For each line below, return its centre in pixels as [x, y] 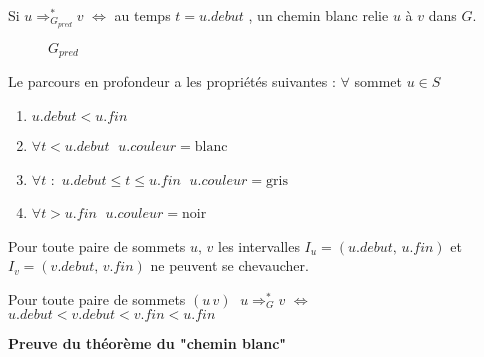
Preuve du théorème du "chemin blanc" [147, 343]
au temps [142, 15]
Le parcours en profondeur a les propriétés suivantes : [172, 81]
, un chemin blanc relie [318, 15]
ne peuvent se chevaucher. [229, 265]
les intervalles [259, 245]
